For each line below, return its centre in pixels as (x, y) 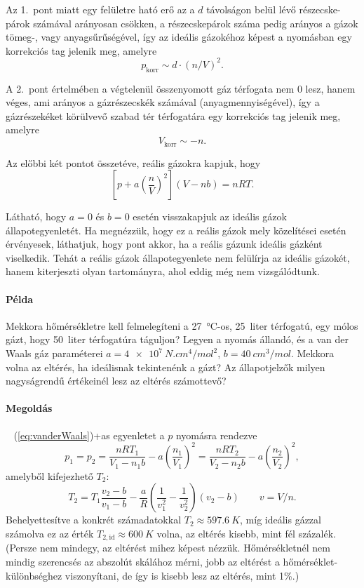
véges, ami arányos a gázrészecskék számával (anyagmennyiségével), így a (163, 102)
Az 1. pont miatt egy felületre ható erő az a (100, 9)
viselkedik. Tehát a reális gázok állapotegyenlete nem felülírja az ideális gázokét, (178, 257)
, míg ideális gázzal (281, 520)
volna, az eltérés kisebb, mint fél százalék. (246, 533)
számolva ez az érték (50, 533)
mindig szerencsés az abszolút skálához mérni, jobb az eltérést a (143, 561)
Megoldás (29, 408)
